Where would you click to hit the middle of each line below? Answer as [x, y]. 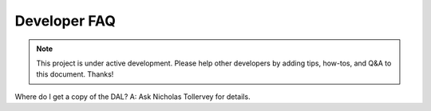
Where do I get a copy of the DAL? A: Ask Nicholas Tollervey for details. [132, 97]
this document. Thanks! [75, 74]
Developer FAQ [65, 21]
